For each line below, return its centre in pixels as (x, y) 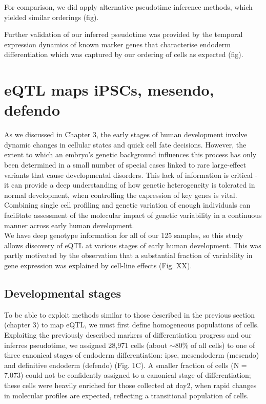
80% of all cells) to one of (215, 345)
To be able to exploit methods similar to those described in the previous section (130, 314)
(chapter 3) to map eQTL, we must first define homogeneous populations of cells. (132, 325)
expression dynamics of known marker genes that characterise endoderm (117, 44)
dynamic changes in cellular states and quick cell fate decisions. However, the (125, 144)
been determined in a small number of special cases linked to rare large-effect (125, 165)
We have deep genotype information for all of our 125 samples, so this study (124, 235)
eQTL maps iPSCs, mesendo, (109, 90)
